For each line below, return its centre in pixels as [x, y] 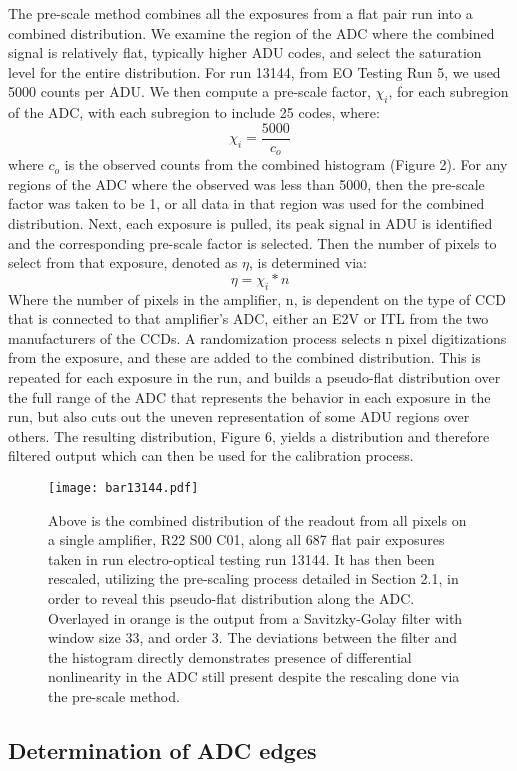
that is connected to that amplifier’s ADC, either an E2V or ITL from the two [248, 318]
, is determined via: [307, 262]
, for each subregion [448, 91]
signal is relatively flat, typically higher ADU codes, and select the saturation [245, 52]
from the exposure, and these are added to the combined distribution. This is [244, 357]
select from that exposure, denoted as [123, 262]
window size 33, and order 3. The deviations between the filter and [252, 637]
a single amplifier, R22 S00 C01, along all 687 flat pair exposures [246, 539]
